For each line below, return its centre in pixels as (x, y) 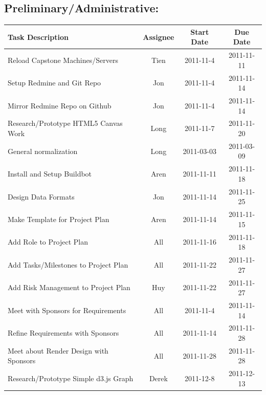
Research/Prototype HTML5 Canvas (65, 123)
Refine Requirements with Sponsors (63, 333)
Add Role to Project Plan (48, 242)
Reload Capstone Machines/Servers (63, 60)
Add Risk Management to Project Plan (69, 287)
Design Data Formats (41, 196)
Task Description (38, 37)
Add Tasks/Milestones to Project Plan (68, 264)
